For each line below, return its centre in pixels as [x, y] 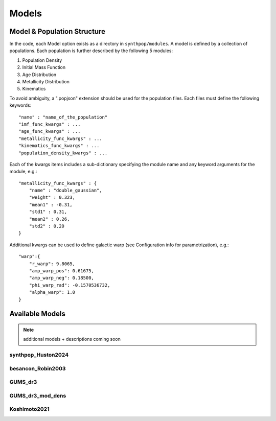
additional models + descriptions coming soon [72, 339]
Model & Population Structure [57, 31]
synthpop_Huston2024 [39, 355]
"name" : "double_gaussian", [65, 191]
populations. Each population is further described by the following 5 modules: [91, 51]
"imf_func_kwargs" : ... [50, 124]
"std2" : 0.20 [47, 226]
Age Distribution [39, 75]
